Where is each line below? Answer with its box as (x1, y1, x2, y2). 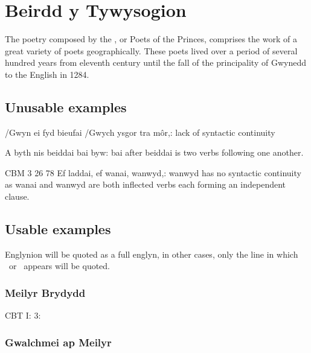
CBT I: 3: (5, 309, 41, 322)
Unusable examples (5, 97, 127, 116)
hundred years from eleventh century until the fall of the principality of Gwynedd (5, 56, 306, 69)
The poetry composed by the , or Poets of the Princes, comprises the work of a (5, 33, 297, 45)
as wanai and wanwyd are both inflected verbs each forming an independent (5, 178, 286, 191)
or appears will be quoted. (8, 259, 111, 272)
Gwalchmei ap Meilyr (5, 334, 112, 349)
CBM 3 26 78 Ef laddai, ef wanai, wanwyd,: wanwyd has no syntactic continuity (5, 166, 301, 179)
